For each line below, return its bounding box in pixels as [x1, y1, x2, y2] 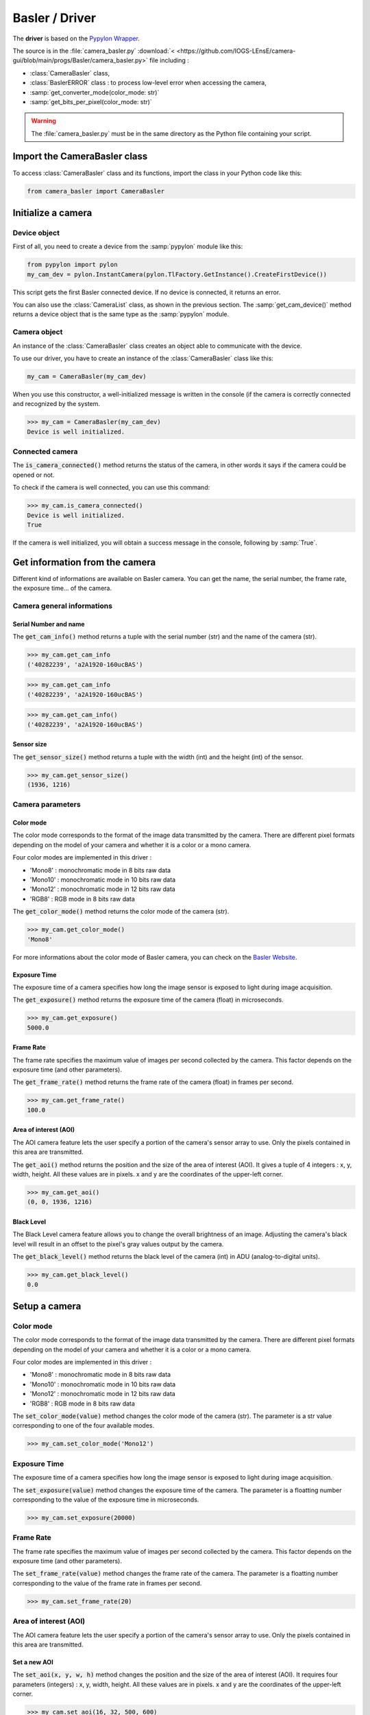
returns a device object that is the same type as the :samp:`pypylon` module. [12, 310, 230, 318]
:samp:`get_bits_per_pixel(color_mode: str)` [29, 97, 152, 106]
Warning [31, 117, 56, 125]
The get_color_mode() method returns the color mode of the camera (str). [12, 908, 230, 916]
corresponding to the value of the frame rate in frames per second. [12, 1578, 202, 1587]
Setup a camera [12, 1300, 82, 1312]
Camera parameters [12, 800, 82, 809]
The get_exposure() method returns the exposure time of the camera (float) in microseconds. [12, 995, 284, 1004]
